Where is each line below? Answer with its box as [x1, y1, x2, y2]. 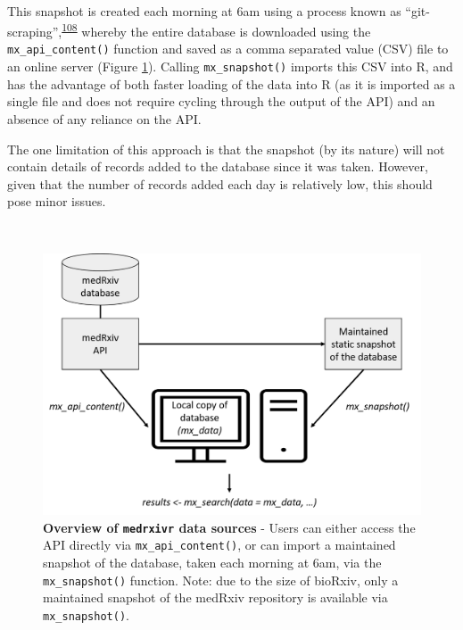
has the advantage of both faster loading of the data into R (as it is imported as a [7, 74, 456, 93]
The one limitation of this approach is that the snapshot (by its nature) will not [7, 139, 445, 158]
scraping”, [7, 21, 62, 40]
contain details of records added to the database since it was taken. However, [7, 157, 428, 176]
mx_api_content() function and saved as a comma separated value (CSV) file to [7, 39, 449, 58]
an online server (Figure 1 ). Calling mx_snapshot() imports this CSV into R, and [7, 57, 453, 76]
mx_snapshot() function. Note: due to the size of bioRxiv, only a [43, 570, 399, 589]
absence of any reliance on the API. [7, 109, 202, 128]
